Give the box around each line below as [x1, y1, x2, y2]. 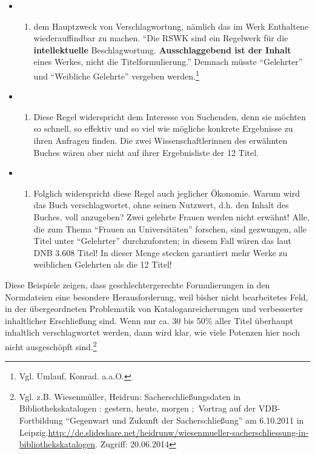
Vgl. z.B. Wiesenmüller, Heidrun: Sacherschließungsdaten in [19, 390, 241, 402]
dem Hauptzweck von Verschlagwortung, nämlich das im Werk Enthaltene [33, 19, 309, 32]
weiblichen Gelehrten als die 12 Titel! [33, 258, 172, 271]
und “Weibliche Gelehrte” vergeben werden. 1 [33, 67, 199, 82]
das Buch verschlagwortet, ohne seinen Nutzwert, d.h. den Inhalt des [33, 198, 289, 211]
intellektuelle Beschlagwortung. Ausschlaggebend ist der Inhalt [33, 43, 291, 56]
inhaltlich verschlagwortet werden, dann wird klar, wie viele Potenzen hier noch [5, 326, 300, 339]
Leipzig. [19, 425, 48, 438]
